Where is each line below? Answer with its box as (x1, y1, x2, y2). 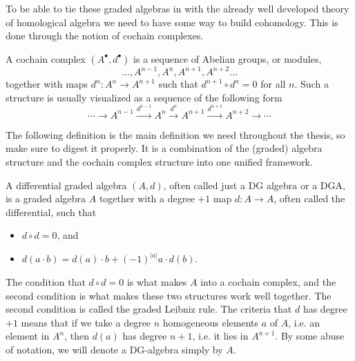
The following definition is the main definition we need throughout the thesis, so (6, 127, 345, 142)
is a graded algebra (6, 191, 86, 206)
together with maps (6, 77, 88, 91)
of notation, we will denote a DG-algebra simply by (6, 342, 223, 356)
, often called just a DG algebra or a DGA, (163, 177, 345, 192)
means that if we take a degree (21, 315, 151, 329)
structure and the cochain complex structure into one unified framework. (6, 155, 313, 169)
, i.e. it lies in (192, 329, 249, 343)
